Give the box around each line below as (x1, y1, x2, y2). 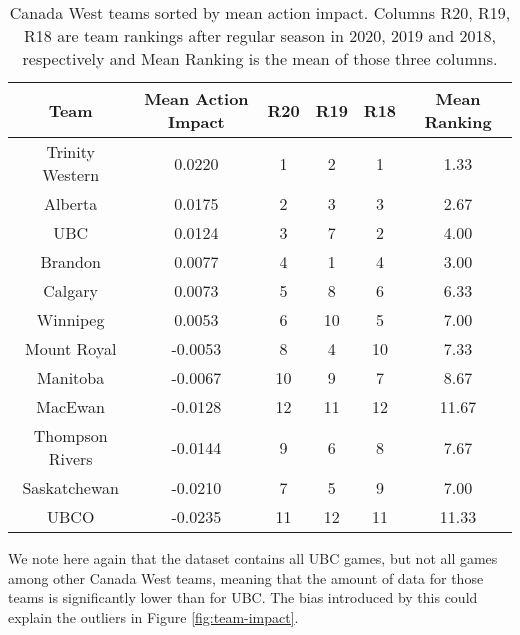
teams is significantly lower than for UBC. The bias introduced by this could (8, 587, 478, 608)
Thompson (33, 424, 108, 447)
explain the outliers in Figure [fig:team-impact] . (8, 606, 299, 627)
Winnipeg (36, 308, 105, 331)
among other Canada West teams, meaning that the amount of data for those (8, 567, 484, 588)
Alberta (43, 192, 98, 215)
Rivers (48, 447, 93, 470)
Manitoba (37, 366, 105, 389)
